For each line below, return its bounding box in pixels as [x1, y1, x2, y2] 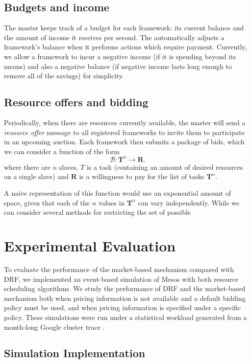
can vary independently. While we [138, 197, 240, 207]
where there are [4, 161, 50, 172]
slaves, [59, 161, 78, 172]
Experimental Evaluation [4, 236, 176, 255]
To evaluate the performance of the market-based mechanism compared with [4, 264, 234, 274]
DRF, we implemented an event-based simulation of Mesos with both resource [4, 273, 239, 284]
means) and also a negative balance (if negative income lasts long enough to [4, 61, 232, 71]
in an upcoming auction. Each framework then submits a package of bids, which [4, 136, 245, 147]
